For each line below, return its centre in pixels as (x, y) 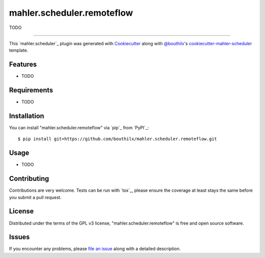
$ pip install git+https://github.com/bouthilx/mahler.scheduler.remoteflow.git (118, 139)
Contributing (29, 179)
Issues (19, 237)
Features (23, 65)
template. (19, 50)
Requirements (31, 90)
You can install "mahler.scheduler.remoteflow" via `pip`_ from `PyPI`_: (79, 128)
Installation (26, 116)
